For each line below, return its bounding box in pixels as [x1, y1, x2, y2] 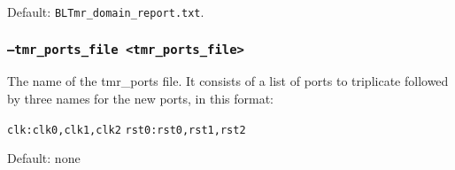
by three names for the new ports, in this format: [7, 89, 274, 108]
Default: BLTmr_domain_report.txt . [7, 3, 204, 20]
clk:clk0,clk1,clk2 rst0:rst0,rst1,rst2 [7, 123, 246, 136]
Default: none [7, 149, 81, 167]
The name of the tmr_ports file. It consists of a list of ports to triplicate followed [7, 72, 449, 90]
